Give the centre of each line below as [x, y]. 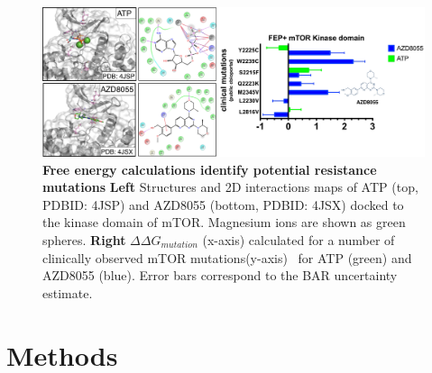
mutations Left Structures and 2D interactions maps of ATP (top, [230, 187]
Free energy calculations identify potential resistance [210, 169]
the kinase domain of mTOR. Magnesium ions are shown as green [224, 222]
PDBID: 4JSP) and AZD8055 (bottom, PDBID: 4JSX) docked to [223, 204]
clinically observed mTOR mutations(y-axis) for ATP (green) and [227, 257]
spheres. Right [84, 240]
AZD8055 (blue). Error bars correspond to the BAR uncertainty [220, 275]
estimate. [68, 292]
